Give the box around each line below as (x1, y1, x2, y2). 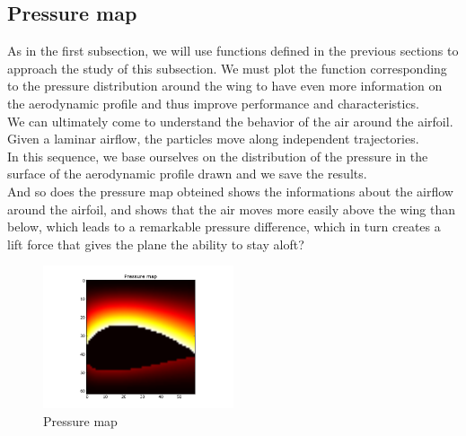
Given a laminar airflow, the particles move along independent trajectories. (7, 129, 419, 148)
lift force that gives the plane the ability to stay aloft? (7, 234, 304, 253)
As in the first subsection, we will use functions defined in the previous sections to (7, 41, 459, 60)
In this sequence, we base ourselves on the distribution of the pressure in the (7, 146, 428, 165)
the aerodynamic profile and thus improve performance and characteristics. (7, 93, 420, 112)
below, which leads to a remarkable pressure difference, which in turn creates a (7, 217, 441, 236)
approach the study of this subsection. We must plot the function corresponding (7, 58, 447, 77)
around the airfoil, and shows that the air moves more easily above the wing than (7, 199, 456, 218)
